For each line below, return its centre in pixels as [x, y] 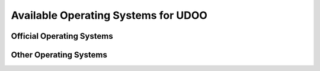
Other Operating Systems [59, 55]
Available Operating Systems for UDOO [109, 15]
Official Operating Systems [62, 36]
